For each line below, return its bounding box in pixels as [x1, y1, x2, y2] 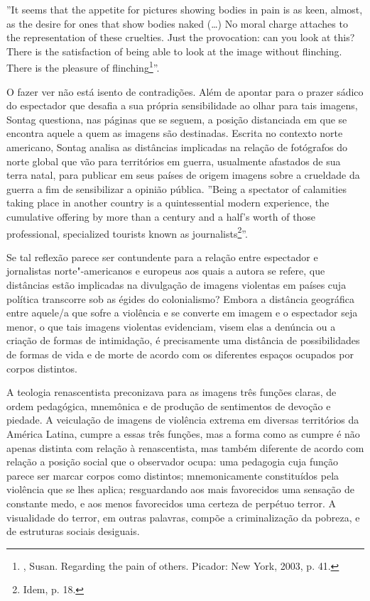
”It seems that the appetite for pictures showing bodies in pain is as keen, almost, [6, 2, 363, 16]
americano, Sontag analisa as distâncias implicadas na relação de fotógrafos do [6, 140, 348, 154]
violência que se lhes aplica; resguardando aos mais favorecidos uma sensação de [6, 482, 354, 497]
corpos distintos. [6, 360, 77, 375]
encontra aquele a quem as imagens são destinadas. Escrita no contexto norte [6, 126, 343, 140]
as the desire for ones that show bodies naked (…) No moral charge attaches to [6, 16, 348, 31]
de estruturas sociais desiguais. [6, 524, 140, 539]
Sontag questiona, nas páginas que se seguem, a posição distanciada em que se [6, 111, 347, 126]
